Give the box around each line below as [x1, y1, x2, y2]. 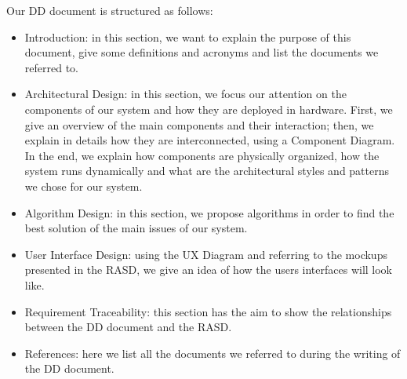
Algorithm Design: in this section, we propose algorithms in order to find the [24, 204, 394, 220]
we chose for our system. [24, 177, 143, 194]
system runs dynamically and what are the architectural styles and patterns [24, 162, 390, 179]
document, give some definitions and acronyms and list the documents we [24, 44, 379, 60]
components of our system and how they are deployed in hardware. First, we [24, 100, 393, 117]
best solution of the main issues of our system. [24, 220, 248, 236]
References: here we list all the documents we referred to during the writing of [24, 344, 401, 361]
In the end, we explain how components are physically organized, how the [24, 147, 380, 163]
